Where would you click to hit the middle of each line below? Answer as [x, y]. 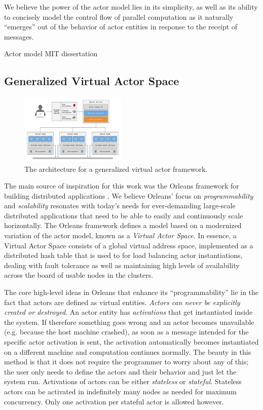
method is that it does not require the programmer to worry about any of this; [126, 362]
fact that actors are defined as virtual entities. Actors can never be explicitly [122, 302]
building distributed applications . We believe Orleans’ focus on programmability [129, 195]
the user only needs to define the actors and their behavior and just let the [120, 371]
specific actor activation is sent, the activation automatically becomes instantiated [131, 342]
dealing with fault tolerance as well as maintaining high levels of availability [122, 265]
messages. [19, 36]
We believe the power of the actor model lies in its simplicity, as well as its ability [131, 7]
